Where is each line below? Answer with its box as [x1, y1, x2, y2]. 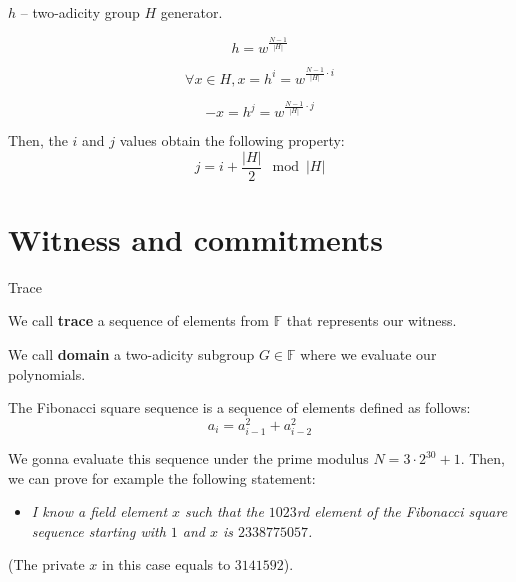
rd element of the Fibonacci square [296, 501, 508, 522]
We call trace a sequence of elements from [8, 310, 269, 331]
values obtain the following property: [119, 130, 345, 151]
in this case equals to [101, 554, 231, 575]
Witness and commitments [8, 218, 384, 259]
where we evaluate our [300, 344, 437, 365]
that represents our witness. [286, 310, 457, 331]
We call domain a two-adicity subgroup [8, 344, 255, 365]
